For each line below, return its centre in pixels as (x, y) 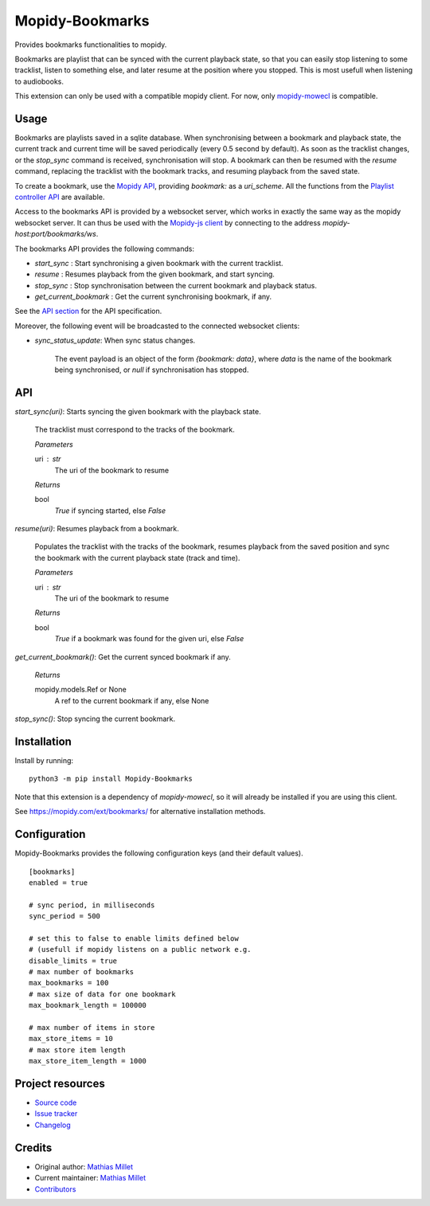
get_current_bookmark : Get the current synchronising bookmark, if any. (153, 297)
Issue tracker (56, 1114)
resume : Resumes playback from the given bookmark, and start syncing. (154, 274)
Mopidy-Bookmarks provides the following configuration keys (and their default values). (159, 853)
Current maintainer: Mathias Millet (90, 1178)
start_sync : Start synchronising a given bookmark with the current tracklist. (159, 263)
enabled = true (59, 883)
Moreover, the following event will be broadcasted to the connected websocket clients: (157, 326)
